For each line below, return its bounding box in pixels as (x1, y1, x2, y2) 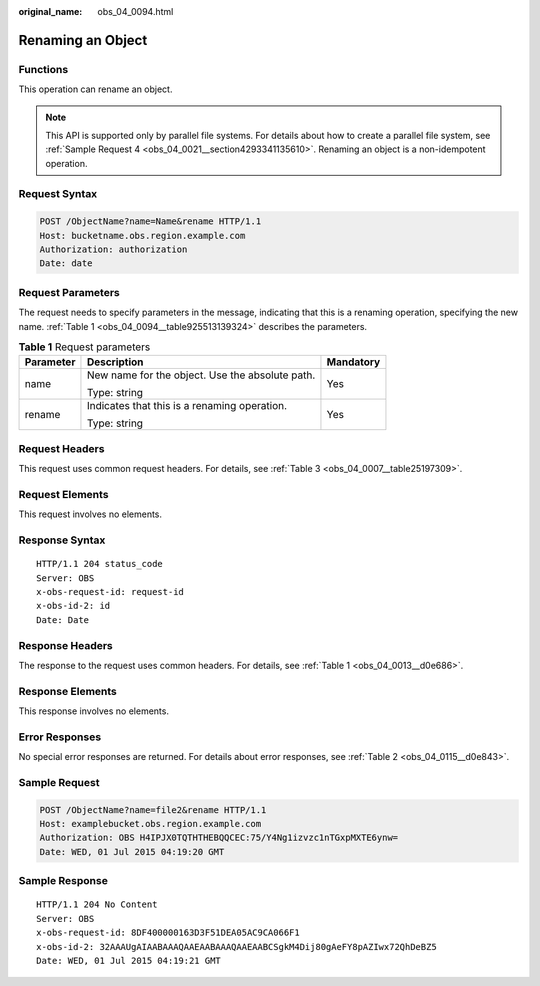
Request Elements (18, 487, 109, 501)
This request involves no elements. (18, 508, 163, 520)
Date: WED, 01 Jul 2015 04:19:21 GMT (36, 955, 222, 966)
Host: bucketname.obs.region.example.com (39, 230, 246, 241)
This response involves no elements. (18, 705, 170, 717)
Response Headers (18, 638, 114, 652)
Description (86, 355, 144, 369)
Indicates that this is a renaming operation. (86, 399, 288, 413)
